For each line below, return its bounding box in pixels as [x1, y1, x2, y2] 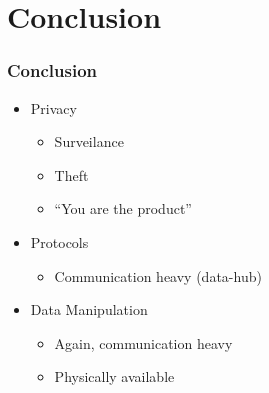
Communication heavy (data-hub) [54, 265, 262, 286]
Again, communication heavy [54, 332, 233, 353]
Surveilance [54, 131, 124, 152]
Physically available [54, 366, 175, 387]
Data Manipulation [30, 299, 148, 320]
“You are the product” [54, 198, 192, 219]
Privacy [30, 97, 77, 118]
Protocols [30, 231, 89, 252]
